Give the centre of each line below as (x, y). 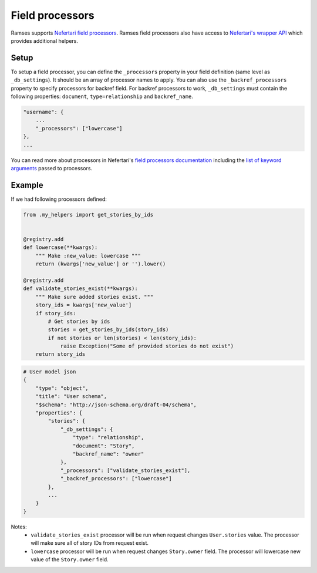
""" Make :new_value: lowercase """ (88, 256)
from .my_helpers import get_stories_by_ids (88, 215)
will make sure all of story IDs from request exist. (90, 543)
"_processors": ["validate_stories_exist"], (125, 470)
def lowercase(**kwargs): (60, 247)
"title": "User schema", (71, 397)
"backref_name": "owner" (108, 454)
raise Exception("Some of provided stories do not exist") (147, 346)
